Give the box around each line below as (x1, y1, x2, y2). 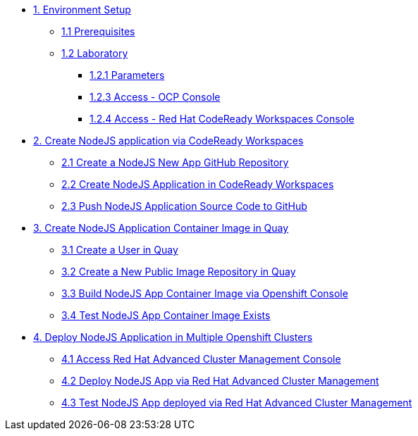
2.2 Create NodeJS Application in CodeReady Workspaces (61, 178, 334, 190)
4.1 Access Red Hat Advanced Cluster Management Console (61, 353, 341, 365)
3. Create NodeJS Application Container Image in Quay (33, 222, 289, 234)
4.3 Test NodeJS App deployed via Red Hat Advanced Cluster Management (61, 397, 412, 409)
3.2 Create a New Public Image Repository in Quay (61, 266, 296, 278)
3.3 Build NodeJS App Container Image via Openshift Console (61, 287, 348, 299)
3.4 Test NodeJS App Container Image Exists (61, 309, 271, 321)
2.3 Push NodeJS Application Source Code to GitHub (61, 200, 307, 212)
